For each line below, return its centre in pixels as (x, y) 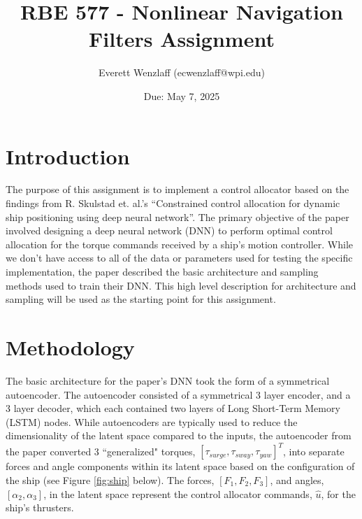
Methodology (70, 347)
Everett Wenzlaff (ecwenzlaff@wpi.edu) (182, 72)
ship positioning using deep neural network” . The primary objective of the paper (178, 216)
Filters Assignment (182, 39)
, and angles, (297, 479)
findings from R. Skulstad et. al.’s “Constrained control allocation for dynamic (173, 203)
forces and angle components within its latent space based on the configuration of (180, 466)
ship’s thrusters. (40, 507)
